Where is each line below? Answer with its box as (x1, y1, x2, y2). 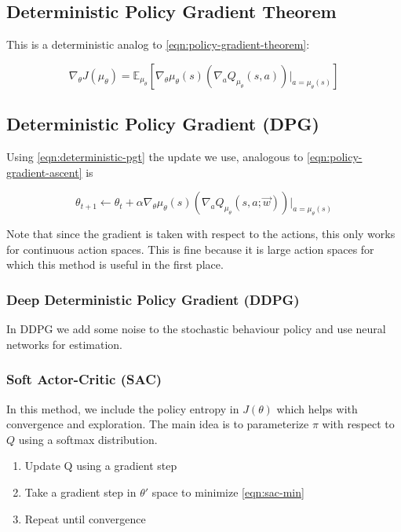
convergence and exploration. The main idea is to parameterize (6, 416, 309, 432)
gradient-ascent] (6, 163, 82, 180)
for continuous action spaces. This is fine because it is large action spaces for (6, 240, 374, 257)
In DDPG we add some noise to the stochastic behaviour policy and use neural (6, 321, 386, 337)
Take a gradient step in (24, 483, 137, 500)
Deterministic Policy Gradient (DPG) (6, 112, 319, 136)
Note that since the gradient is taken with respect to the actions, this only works (6, 226, 396, 242)
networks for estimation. (6, 336, 123, 352)
